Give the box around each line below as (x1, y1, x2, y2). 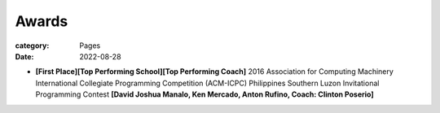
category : (15, 41, 50, 50)
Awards (15, 12, 68, 30)
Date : (15, 51, 34, 61)
